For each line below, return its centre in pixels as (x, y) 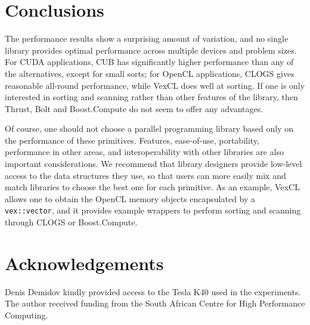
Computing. (27, 315)
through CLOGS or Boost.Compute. (71, 222)
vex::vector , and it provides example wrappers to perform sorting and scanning (153, 210)
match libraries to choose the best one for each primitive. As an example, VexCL (152, 187)
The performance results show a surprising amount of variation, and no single (147, 38)
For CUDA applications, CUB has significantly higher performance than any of (149, 62)
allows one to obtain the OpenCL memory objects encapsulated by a (130, 198)
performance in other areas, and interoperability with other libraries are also (145, 152)
